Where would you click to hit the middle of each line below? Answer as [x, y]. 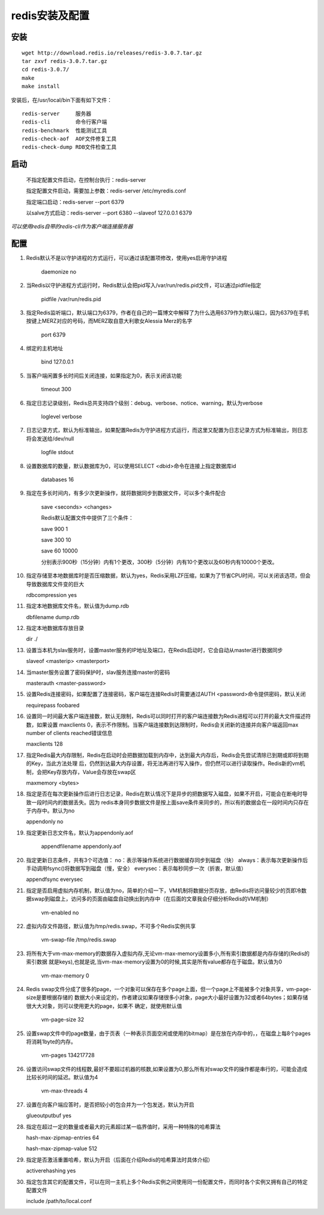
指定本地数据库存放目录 [55, 628]
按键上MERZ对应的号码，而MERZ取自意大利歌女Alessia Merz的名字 [109, 321]
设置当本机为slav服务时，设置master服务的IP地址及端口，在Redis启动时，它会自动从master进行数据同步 [154, 650]
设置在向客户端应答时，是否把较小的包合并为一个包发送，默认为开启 [110, 1105]
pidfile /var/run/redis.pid [71, 299]
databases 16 [58, 479]
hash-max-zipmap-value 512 [61, 1148]
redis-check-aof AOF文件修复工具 [69, 139]
